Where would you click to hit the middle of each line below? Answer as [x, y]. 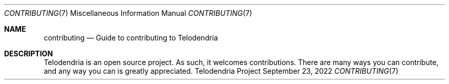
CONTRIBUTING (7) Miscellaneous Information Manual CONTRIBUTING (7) [128, 13]
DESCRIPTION [29, 54]
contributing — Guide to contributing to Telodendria [131, 38]
